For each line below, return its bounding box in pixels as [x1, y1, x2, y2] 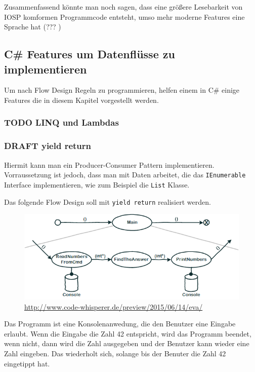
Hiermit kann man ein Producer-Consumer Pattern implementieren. [4, 159, 215, 170]
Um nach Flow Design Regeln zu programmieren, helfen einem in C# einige [4, 85, 240, 95]
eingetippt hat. [4, 358, 50, 368]
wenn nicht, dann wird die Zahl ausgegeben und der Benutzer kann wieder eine [4, 338, 249, 349]
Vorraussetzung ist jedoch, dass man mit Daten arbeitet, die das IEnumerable [4, 169, 246, 180]
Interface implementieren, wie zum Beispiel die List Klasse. [4, 179, 190, 190]
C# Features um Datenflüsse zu [4, 46, 175, 62]
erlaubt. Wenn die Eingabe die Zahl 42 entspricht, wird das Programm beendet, [4, 328, 251, 339]
